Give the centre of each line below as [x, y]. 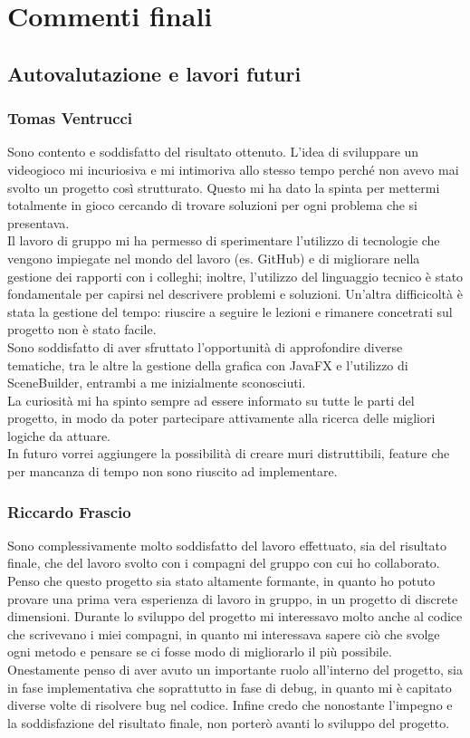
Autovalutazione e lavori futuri [154, 73]
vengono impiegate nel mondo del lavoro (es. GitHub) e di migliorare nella [214, 258]
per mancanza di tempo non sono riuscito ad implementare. [173, 471]
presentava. [38, 222]
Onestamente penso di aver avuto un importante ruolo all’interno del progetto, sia [235, 670]
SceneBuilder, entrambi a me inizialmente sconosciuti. [157, 383]
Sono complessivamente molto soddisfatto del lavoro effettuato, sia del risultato [227, 545]
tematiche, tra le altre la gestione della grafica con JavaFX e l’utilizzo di [208, 364]
